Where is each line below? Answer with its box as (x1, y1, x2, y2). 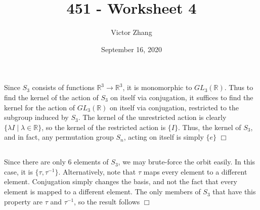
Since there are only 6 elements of (4, 156, 109, 167)
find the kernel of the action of (4, 92, 99, 102)
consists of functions (32, 82, 95, 93)
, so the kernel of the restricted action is (41, 121, 166, 132)
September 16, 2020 (101, 44, 162, 54)
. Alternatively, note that (58, 166, 136, 177)
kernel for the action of (4, 102, 75, 112)
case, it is (4, 166, 33, 177)
